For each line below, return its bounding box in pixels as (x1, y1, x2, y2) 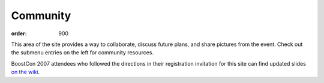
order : (11, 30, 27, 37)
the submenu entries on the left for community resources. (11, 49, 154, 56)
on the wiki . (11, 69, 40, 76)
